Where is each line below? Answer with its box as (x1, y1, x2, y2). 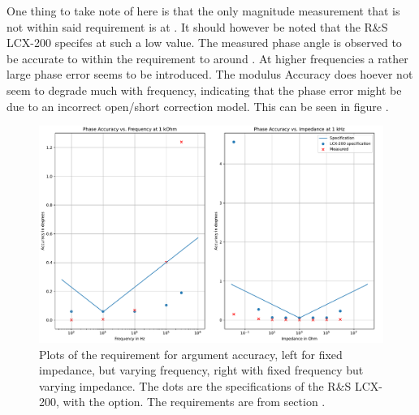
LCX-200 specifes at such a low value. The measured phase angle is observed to (6, 34, 402, 51)
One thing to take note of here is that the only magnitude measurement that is (6, 2, 400, 19)
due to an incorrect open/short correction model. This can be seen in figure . (6, 97, 389, 114)
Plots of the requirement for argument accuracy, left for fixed (39, 345, 343, 362)
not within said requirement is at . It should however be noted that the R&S (6, 18, 388, 35)
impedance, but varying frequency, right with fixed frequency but (39, 362, 364, 379)
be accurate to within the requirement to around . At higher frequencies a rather (6, 49, 408, 66)
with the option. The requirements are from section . (63, 393, 326, 410)
